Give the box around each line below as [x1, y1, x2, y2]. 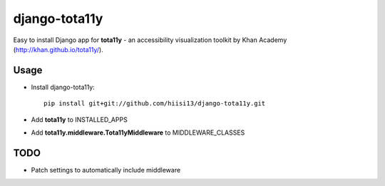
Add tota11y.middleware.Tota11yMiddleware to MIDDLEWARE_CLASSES [31, 128, 245, 137]
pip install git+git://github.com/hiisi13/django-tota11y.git [43, 100, 266, 108]
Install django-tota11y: [31, 83, 96, 91]
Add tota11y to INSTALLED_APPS [31, 115, 128, 124]
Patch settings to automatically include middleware [31, 165, 181, 174]
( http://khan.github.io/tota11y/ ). [13, 45, 103, 53]
